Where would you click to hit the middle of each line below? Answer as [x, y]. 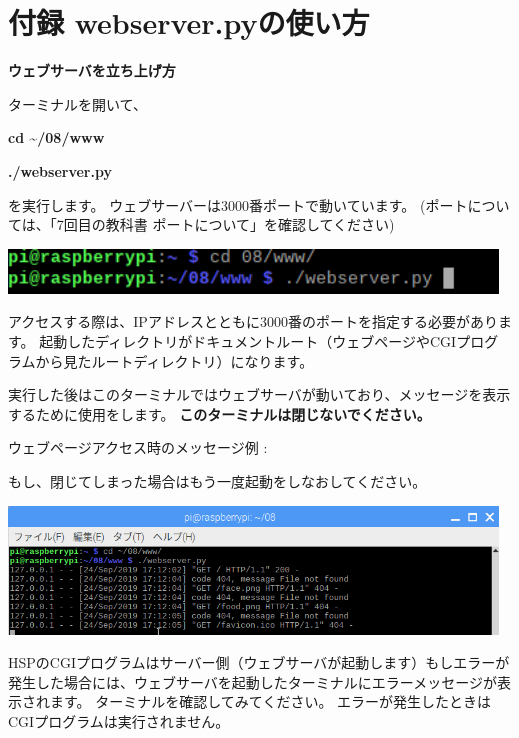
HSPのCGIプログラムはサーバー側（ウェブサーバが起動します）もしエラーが [259, 662]
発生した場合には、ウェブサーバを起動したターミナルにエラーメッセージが [253, 681]
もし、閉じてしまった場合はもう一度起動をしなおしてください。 [217, 480]
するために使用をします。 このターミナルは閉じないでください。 [219, 413]
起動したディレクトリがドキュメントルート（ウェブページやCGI [248, 341]
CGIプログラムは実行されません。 [119, 720]
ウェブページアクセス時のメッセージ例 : [138, 447]
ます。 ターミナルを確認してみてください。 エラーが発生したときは [270, 701]
